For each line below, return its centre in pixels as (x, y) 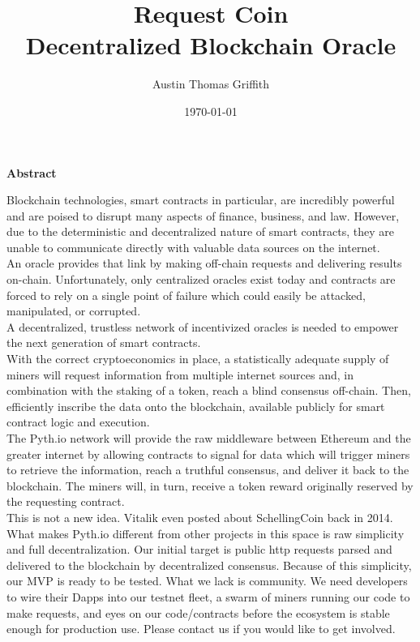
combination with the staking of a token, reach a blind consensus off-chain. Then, (209, 390)
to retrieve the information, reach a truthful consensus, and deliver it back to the (208, 470)
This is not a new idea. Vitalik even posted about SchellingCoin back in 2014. (200, 517)
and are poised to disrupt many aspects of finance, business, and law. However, (203, 215)
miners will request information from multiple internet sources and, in (180, 374)
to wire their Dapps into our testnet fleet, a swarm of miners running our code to (208, 596)
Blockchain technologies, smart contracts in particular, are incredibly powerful (201, 200)
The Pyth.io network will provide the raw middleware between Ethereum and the (209, 438)
